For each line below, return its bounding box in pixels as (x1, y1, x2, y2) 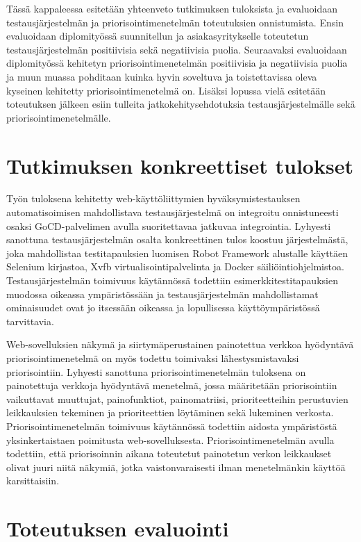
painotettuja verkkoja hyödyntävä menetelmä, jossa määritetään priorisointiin (6, 378, 337, 393)
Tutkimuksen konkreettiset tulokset (6, 151, 353, 179)
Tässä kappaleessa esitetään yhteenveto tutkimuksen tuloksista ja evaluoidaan (6, 1, 338, 15)
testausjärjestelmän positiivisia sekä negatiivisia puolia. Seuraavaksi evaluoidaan (6, 42, 347, 56)
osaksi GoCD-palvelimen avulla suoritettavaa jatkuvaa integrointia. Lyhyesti (6, 218, 331, 233)
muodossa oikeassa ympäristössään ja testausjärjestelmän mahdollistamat (6, 286, 319, 301)
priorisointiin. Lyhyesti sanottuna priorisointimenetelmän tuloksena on (6, 364, 306, 379)
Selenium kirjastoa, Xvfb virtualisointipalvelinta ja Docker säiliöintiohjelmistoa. (6, 259, 344, 274)
